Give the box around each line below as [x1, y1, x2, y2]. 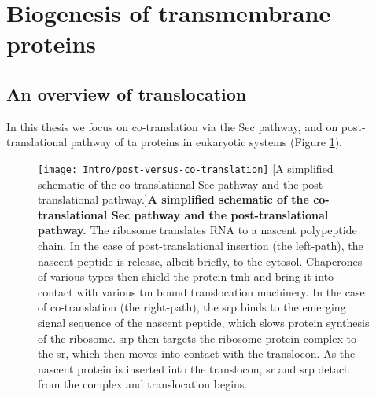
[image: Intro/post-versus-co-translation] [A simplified [38, 160, 334, 176]
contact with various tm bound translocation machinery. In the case [38, 283, 365, 300]
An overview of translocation [6, 81, 247, 105]
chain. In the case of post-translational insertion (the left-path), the [38, 237, 363, 253]
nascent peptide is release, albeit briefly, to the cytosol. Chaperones [38, 252, 363, 269]
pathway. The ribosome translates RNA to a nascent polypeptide [38, 222, 357, 238]
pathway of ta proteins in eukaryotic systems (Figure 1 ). [70, 134, 342, 150]
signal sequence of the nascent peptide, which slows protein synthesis [38, 314, 370, 330]
